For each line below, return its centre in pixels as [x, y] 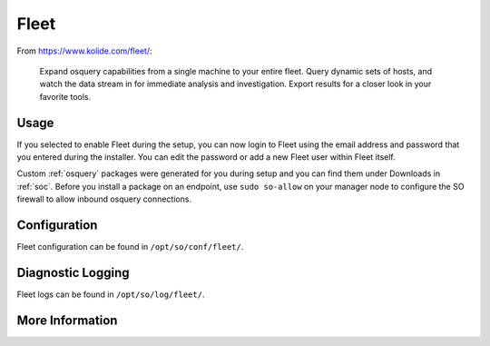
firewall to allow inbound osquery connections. [104, 199]
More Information [67, 320]
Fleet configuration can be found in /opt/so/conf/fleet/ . [130, 247]
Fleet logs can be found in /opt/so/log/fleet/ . [111, 294]
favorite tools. [65, 96]
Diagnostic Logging [73, 272]
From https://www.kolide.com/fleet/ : [84, 51]
